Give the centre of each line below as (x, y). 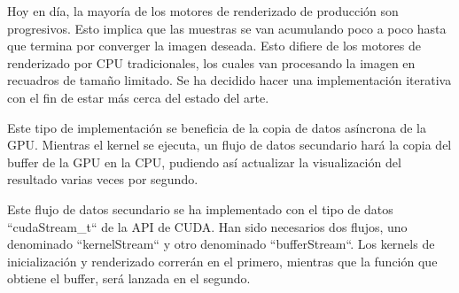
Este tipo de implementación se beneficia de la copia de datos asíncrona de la (217, 127)
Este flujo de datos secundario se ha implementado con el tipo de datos (200, 208)
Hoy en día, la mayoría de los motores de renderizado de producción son (203, 11)
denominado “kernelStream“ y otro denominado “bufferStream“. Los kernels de (221, 244)
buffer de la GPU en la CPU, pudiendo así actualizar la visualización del (204, 162)
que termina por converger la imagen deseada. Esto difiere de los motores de (214, 46)
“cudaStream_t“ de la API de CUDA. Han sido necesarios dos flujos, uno (207, 226)
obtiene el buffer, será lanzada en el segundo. (129, 278)
